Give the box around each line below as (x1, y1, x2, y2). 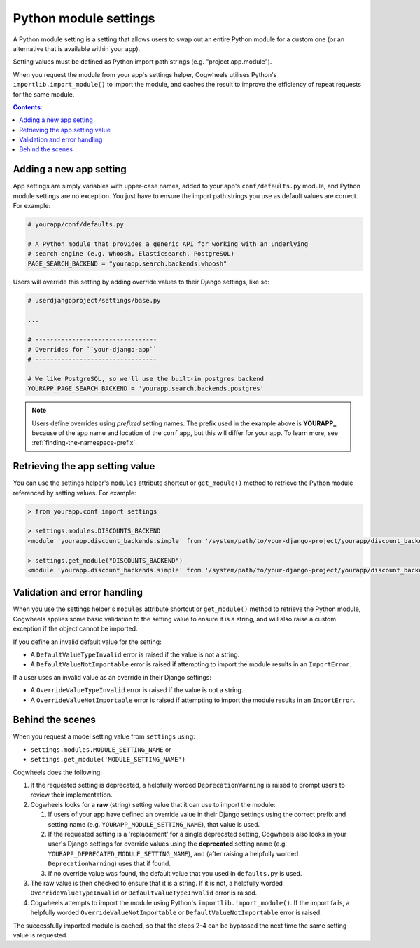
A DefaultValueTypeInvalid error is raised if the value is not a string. (30, 650, 240, 659)
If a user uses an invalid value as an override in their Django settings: (13, 673, 212, 681)
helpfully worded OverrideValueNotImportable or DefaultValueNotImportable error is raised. (30, 908, 322, 917)
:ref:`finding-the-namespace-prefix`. (31, 439, 138, 447)
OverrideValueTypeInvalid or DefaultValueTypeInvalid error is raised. (30, 888, 258, 897)
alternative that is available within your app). (13, 44, 141, 53)
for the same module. (13, 90, 75, 98)
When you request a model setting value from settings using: (13, 732, 195, 741)
